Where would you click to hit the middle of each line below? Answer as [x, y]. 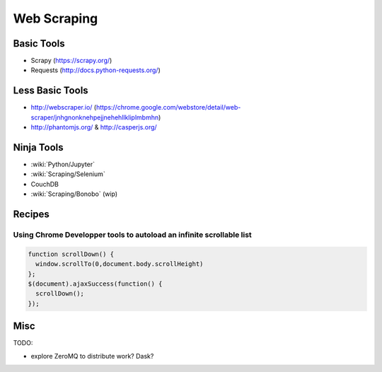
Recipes [31, 215]
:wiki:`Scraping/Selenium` [68, 174]
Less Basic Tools [51, 91]
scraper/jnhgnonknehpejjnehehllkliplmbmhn [95, 117]
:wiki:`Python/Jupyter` [63, 164]
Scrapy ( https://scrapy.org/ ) [71, 61]
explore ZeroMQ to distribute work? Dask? [92, 356]
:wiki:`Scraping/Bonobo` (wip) [74, 194]
